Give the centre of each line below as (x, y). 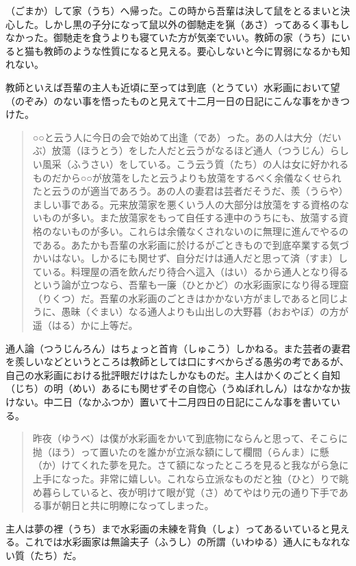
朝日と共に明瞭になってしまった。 (138, 505)
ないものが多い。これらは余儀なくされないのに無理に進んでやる (195, 231)
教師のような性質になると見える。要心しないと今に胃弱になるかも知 (197, 50)
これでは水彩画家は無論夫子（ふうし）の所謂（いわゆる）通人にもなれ (182, 542)
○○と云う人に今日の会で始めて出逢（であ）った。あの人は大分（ (177, 137)
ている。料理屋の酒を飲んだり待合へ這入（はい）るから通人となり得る (191, 271)
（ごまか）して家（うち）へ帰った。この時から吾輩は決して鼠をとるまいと (173, 10)
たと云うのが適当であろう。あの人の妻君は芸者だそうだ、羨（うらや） (190, 191)
